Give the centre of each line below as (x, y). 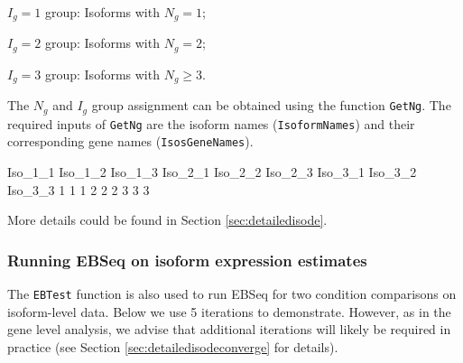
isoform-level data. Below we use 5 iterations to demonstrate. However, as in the (229, 311)
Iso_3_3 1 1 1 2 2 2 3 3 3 (79, 189)
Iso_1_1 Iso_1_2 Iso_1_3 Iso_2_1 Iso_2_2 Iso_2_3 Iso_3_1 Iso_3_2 (212, 172)
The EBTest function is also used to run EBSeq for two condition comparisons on (232, 294)
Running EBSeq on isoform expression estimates (187, 260)
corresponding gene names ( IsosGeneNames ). (130, 141)
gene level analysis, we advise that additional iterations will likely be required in (229, 329)
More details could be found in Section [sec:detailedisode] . (167, 220)
